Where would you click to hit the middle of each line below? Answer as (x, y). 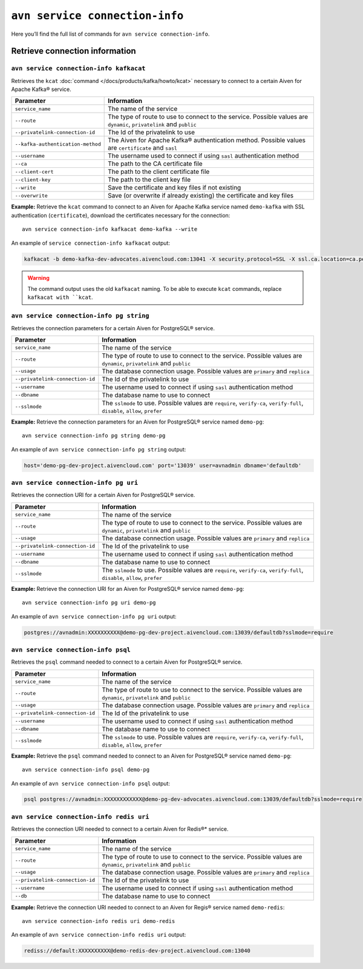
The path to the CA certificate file (155, 164)
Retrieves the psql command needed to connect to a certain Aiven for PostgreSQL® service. (127, 662)
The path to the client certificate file (159, 171)
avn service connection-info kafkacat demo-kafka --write (110, 229)
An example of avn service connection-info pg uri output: (94, 616)
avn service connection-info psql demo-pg (86, 770)
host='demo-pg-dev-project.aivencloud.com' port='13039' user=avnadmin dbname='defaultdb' (163, 465)
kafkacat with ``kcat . (60, 298)
